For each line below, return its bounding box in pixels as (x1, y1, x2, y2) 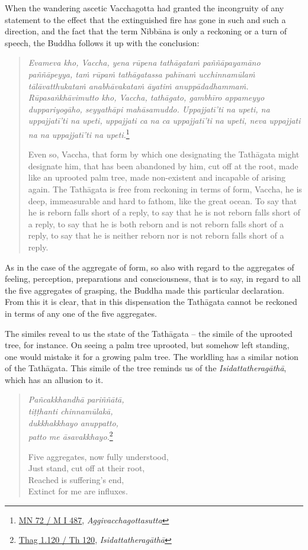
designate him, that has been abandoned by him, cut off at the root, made (28, 159, 299, 172)
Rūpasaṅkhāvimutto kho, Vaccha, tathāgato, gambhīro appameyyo (28, 91, 265, 104)
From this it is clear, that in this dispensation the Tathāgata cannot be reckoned (5, 295, 297, 308)
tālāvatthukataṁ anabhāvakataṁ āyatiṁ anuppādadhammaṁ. (28, 79, 249, 92)
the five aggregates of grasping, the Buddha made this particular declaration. (5, 284, 284, 296)
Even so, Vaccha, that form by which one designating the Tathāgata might (28, 148, 300, 160)
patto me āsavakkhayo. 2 (28, 429, 113, 442)
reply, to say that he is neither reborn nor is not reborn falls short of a (28, 229, 284, 242)
